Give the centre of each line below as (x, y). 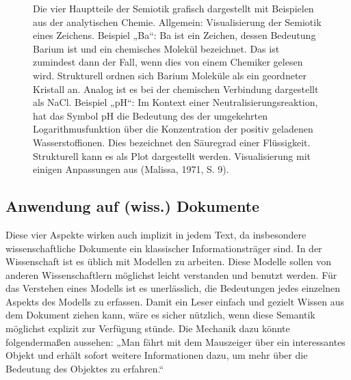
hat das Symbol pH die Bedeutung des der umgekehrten (151, 115)
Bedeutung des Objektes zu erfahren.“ (85, 368)
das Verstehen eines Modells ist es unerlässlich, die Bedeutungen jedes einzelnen (173, 288)
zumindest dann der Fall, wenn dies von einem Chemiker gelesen (168, 62)
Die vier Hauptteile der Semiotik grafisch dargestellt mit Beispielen (173, 8)
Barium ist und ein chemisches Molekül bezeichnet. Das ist (156, 48)
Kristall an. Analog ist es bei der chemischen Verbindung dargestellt (176, 89)
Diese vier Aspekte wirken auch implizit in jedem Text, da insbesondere (156, 234)
